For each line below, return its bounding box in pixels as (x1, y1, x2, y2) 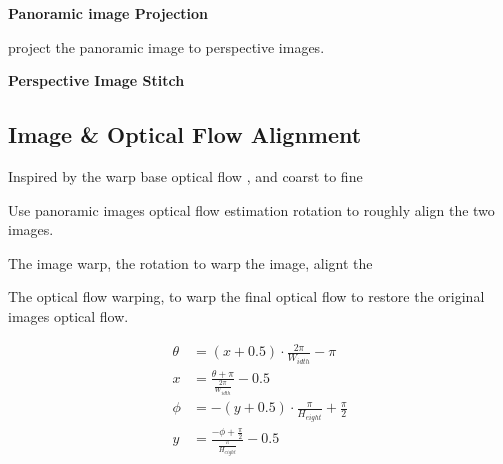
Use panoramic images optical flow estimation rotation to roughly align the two (8, 199, 495, 220)
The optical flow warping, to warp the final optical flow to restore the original (8, 286, 485, 307)
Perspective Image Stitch (8, 70, 185, 91)
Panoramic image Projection (8, 3, 209, 23)
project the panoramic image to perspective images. (8, 36, 325, 57)
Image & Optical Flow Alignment (8, 119, 362, 150)
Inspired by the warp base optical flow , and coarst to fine (8, 165, 363, 186)
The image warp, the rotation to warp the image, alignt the (8, 252, 373, 273)
